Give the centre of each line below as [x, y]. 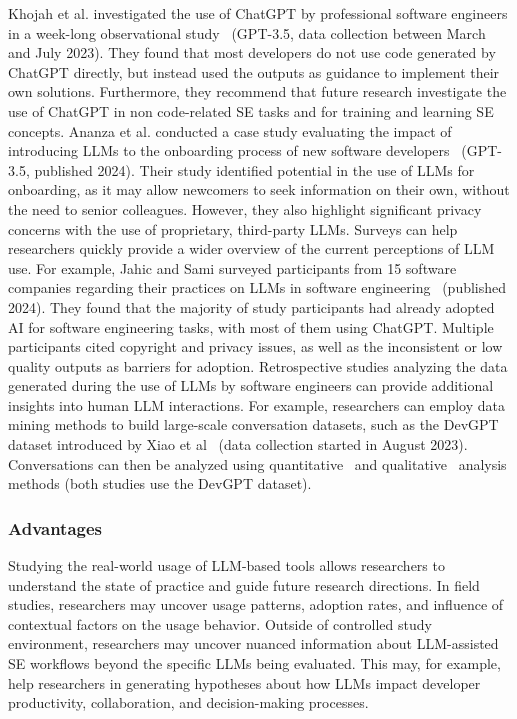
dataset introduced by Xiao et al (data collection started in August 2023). [238, 444]
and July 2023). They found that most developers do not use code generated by [252, 52]
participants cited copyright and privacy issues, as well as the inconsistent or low [255, 346]
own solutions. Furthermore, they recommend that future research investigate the [257, 91]
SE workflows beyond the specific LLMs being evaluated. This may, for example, [254, 663]
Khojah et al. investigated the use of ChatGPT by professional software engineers [258, 13]
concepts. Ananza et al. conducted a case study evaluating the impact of [230, 130]
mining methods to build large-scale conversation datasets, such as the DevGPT [253, 424]
